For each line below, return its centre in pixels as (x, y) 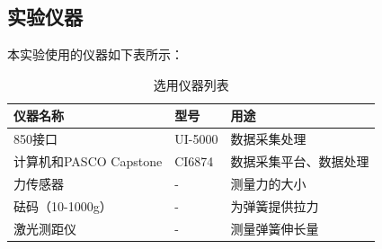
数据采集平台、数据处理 (300, 161)
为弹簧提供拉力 (275, 205)
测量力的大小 (268, 183)
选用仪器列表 (191, 84)
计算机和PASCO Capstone (88, 161)
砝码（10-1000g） (63, 205)
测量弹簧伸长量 (275, 228)
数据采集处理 (268, 139)
